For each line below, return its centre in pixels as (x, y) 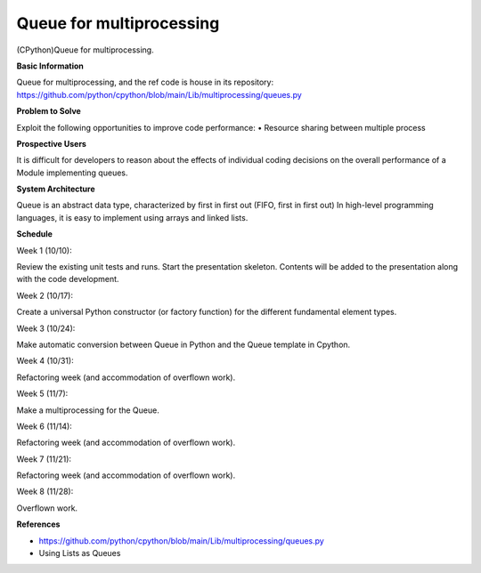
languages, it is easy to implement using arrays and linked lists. (132, 217)
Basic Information (50, 66)
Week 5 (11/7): (42, 394)
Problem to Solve (49, 111)
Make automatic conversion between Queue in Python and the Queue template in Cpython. (183, 344)
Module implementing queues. (72, 173)
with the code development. (68, 279)
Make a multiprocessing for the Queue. (88, 410)
